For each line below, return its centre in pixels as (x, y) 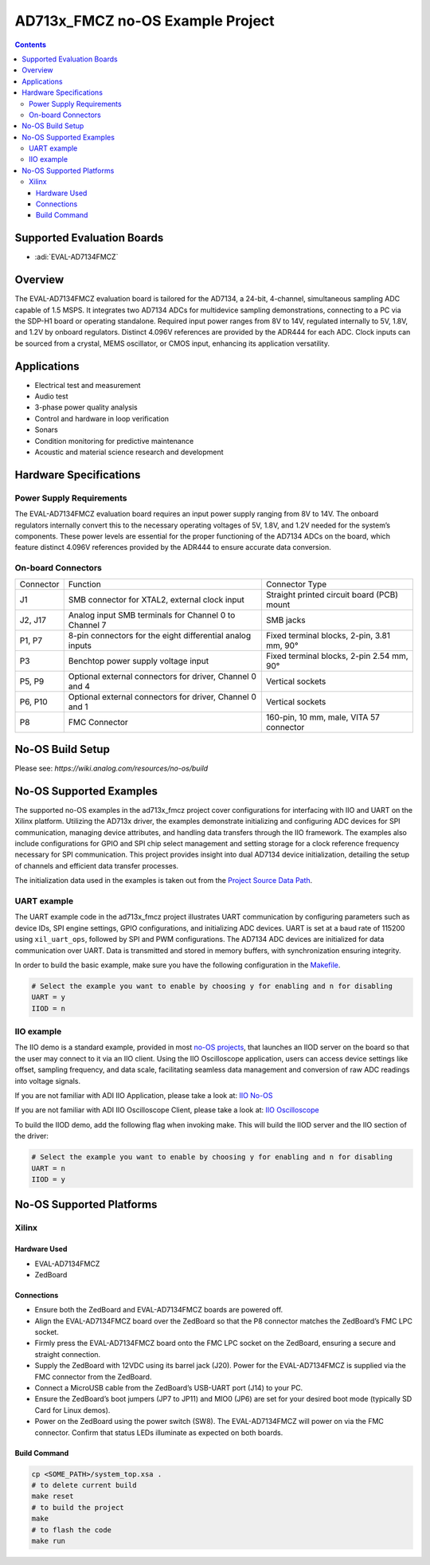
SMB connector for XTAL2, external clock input (156, 599)
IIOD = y (49, 1179)
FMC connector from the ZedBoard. (93, 1377)
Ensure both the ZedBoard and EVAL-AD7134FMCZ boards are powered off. (159, 1310)
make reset (53, 1496)
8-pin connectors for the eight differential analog (159, 635)
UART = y (49, 997)
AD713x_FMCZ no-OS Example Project (145, 21)
